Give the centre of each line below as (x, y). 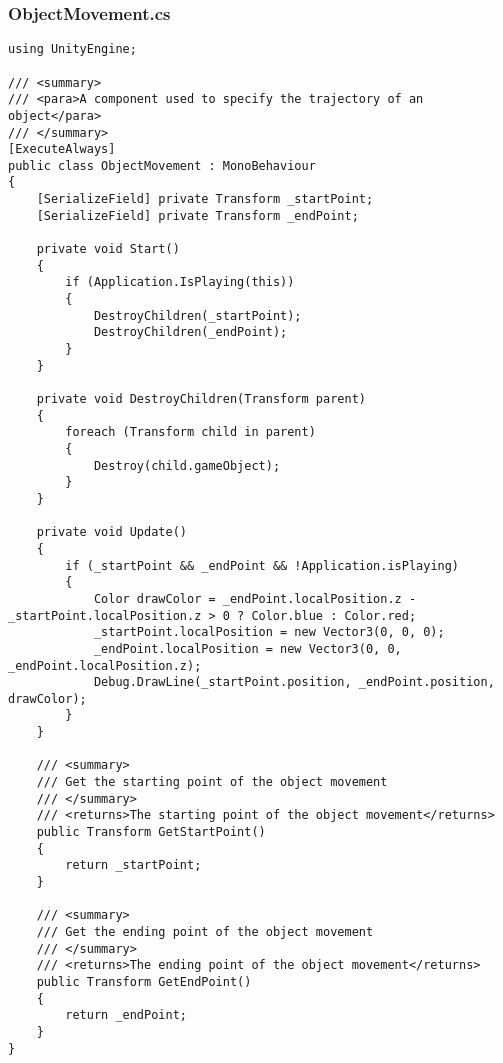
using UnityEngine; (72, 49)
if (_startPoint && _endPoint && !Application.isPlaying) (262, 565)
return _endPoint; (126, 1015)
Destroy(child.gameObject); (187, 465)
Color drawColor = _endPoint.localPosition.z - (255, 598)
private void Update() (111, 532)
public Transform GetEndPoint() (144, 981)
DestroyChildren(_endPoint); (190, 332)
